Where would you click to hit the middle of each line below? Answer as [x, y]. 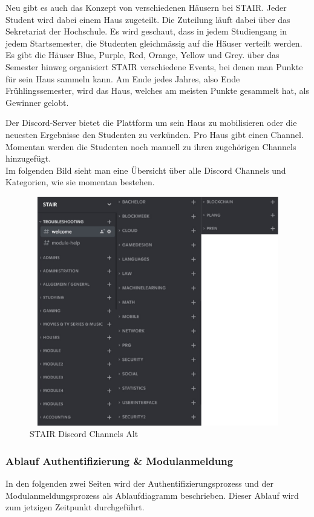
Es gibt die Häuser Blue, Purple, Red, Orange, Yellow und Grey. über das [142, 55]
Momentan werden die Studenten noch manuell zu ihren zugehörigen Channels [151, 146]
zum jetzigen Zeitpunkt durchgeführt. [75, 507]
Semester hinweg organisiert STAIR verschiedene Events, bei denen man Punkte [154, 66]
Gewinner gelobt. [37, 102]
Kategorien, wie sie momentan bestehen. [80, 182]
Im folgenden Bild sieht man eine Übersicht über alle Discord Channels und [146, 170]
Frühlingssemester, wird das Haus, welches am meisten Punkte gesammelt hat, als [158, 91]
